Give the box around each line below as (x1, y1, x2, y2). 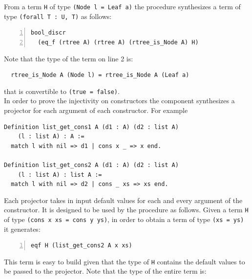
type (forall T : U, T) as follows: (4, 11, 112, 21)
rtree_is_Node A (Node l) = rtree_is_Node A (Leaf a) (11, 72, 189, 79)
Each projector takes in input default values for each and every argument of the (4, 195, 243, 205)
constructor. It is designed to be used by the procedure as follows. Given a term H (4, 205, 249, 215)
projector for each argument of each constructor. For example (4, 105, 188, 115)
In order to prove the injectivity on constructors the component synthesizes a (4, 95, 235, 106)
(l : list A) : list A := (18, 171, 102, 178)
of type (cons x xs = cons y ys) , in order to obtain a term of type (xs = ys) (4, 214, 244, 224)
